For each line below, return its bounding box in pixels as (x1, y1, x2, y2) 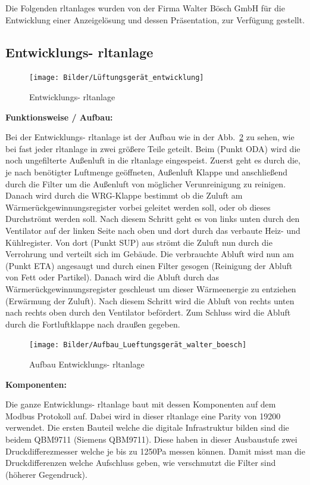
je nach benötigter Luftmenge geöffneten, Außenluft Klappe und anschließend (5, 166, 288, 178)
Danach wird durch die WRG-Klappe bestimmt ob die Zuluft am (5, 189, 243, 202)
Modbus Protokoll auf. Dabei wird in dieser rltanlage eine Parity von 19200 (5, 409, 281, 422)
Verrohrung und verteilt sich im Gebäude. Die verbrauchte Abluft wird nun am (5, 248, 294, 260)
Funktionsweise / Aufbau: (5, 110, 113, 123)
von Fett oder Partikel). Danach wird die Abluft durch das (5, 271, 220, 283)
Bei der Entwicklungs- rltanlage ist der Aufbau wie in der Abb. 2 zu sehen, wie (5, 131, 295, 143)
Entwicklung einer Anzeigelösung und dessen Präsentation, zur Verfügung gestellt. (5, 13, 305, 26)
